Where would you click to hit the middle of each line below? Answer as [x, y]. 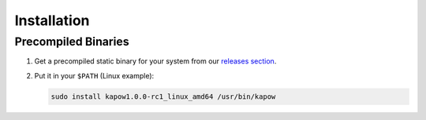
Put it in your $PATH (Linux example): [94, 75]
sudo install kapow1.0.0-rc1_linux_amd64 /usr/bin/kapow [163, 96]
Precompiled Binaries [72, 42]
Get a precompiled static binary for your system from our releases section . [155, 61]
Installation [52, 20]
